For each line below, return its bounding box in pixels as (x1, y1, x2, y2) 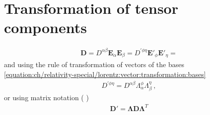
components (4, 17, 87, 38)
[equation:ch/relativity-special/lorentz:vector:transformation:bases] (4, 69, 206, 79)
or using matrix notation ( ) (4, 92, 89, 103)
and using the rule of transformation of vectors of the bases (4, 59, 184, 70)
